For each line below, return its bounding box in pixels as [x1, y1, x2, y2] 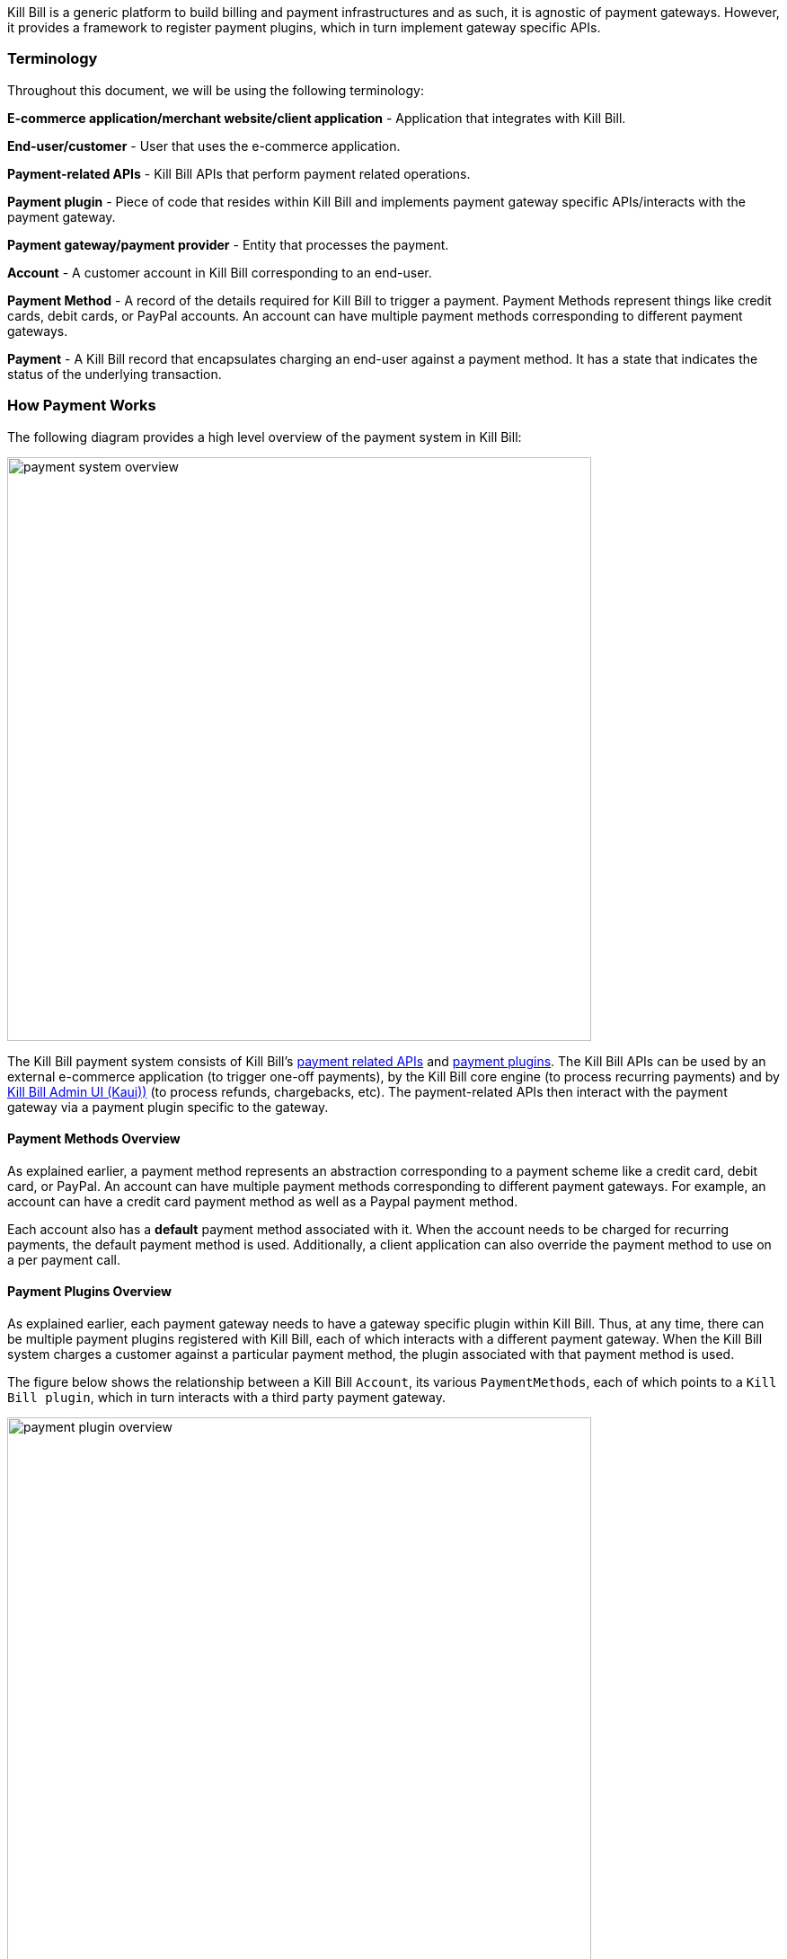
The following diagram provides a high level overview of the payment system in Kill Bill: [7, 428, 522, 445]
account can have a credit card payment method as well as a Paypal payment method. [7, 1193, 518, 1209]
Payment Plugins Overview [7, 1284, 172, 1300]
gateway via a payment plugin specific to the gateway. [7, 1099, 329, 1115]
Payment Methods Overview [7, 1131, 181, 1147]
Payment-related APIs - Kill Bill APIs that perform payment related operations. [7, 165, 471, 181]
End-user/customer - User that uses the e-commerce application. [7, 137, 401, 154]
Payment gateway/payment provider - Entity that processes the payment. [7, 236, 449, 252]
